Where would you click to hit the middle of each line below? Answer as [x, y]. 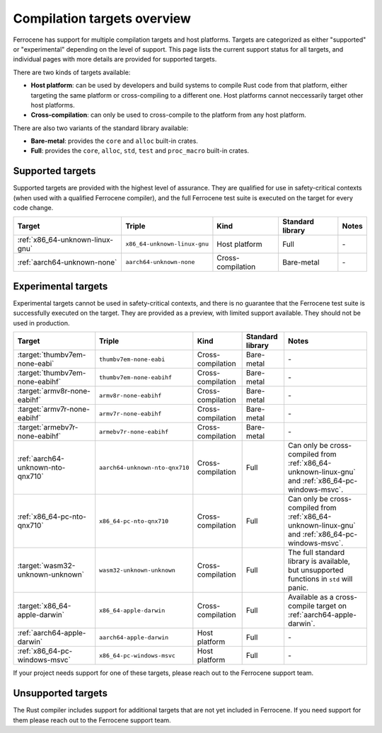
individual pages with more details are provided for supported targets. [115, 59]
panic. [298, 588]
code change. [33, 208]
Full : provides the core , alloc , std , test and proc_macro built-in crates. [140, 151]
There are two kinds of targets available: [72, 72]
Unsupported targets [60, 693]
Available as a [311, 597]
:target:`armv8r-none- [54, 391]
